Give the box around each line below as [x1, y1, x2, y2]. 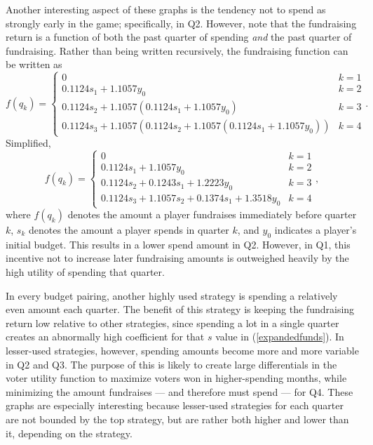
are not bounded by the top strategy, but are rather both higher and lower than [6, 411, 349, 426]
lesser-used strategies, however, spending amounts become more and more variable [6, 343, 359, 357]
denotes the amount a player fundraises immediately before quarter [67, 207, 357, 222]
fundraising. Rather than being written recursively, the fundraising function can [6, 43, 348, 58]
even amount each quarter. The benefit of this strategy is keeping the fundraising [6, 302, 355, 317]
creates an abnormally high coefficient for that [6, 329, 205, 344]
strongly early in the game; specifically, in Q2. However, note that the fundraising [6, 15, 357, 30]
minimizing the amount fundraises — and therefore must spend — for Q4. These [6, 384, 353, 399]
